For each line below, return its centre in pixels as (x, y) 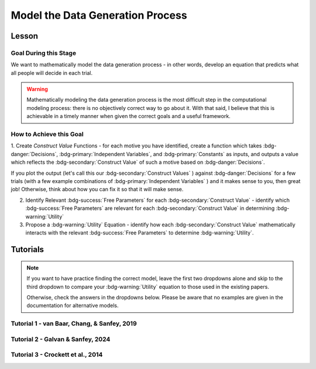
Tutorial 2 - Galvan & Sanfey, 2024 (61, 339)
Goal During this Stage (43, 53)
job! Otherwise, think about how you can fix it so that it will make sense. (97, 189)
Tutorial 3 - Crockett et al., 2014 (57, 355)
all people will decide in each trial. (52, 73)
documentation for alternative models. (73, 306)
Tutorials (27, 249)
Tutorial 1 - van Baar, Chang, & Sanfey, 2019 (74, 323)
